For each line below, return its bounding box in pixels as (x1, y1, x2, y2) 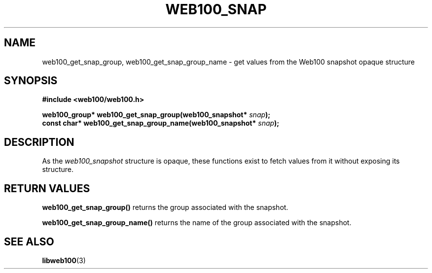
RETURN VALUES (4, 182, 90, 195)
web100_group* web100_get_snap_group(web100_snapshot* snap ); (42, 110, 271, 119)
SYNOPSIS (4, 74, 58, 87)
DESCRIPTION (4, 136, 74, 148)
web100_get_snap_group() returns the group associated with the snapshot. (42, 203, 288, 212)
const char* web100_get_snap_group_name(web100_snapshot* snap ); (42, 119, 280, 128)
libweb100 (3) (42, 256, 86, 265)
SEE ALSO (4, 235, 54, 248)
